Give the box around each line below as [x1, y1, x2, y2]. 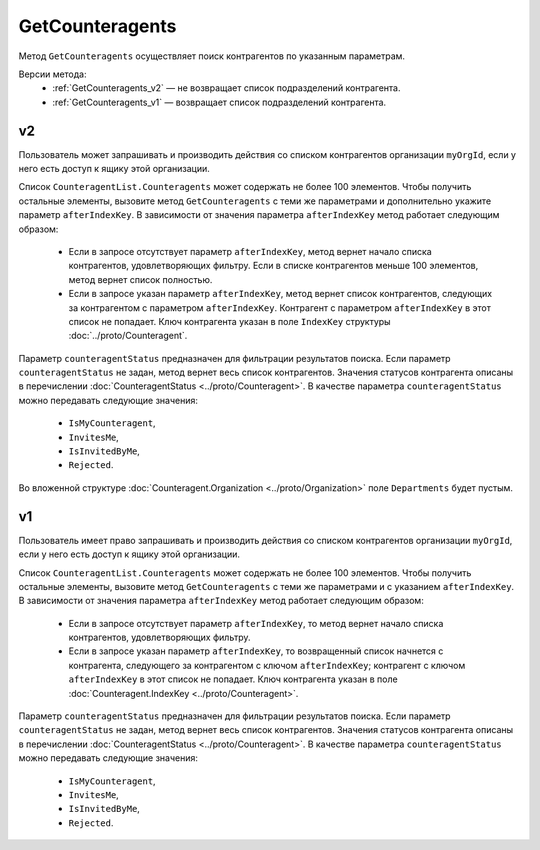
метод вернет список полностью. [68, 273, 213, 285]
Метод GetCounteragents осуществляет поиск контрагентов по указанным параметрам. [18, 50, 405, 62]
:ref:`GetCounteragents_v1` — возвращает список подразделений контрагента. [52, 96, 387, 108]
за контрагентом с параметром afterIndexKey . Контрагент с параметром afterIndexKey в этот [68, 301, 492, 314]
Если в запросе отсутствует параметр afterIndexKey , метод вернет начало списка [68, 245, 432, 257]
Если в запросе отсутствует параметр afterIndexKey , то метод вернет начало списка [68, 617, 444, 629]
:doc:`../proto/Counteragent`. [68, 330, 188, 342]
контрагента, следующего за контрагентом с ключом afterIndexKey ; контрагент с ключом [68, 659, 466, 671]
